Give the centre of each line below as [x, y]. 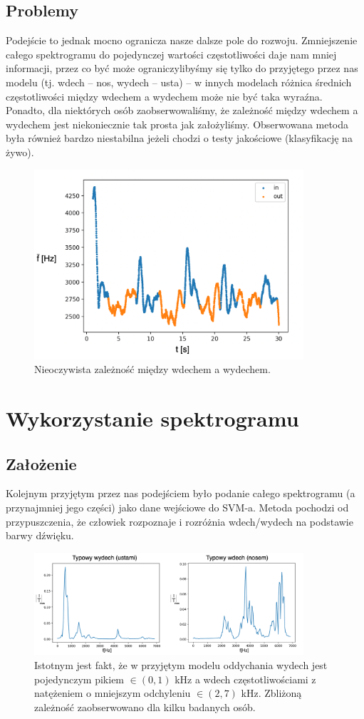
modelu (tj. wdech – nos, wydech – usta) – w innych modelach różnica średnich [179, 82]
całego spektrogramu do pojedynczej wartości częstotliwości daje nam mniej [171, 54]
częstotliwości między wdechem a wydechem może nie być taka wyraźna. [164, 96]
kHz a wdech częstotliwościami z [245, 679]
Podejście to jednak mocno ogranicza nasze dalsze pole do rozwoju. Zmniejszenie [182, 40]
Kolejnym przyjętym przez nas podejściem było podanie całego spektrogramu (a [181, 493]
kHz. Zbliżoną [271, 693]
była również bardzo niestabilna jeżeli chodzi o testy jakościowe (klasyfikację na [179, 138]
